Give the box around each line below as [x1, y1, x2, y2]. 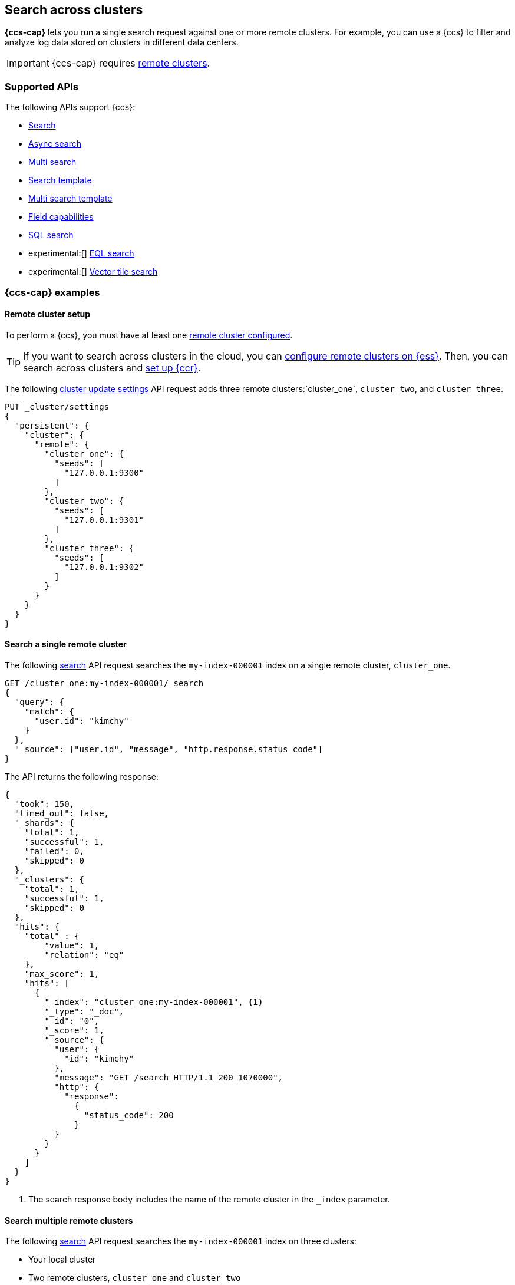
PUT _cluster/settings [5, 401, 110, 411]
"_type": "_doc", [44, 1006, 124, 1016]
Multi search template [28, 193, 113, 204]
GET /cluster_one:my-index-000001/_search [5, 678, 204, 688]
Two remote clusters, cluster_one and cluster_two [28, 1273, 241, 1283]
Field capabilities [28, 212, 94, 222]
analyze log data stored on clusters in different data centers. [5, 37, 239, 48]
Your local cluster [28, 1254, 96, 1265]
